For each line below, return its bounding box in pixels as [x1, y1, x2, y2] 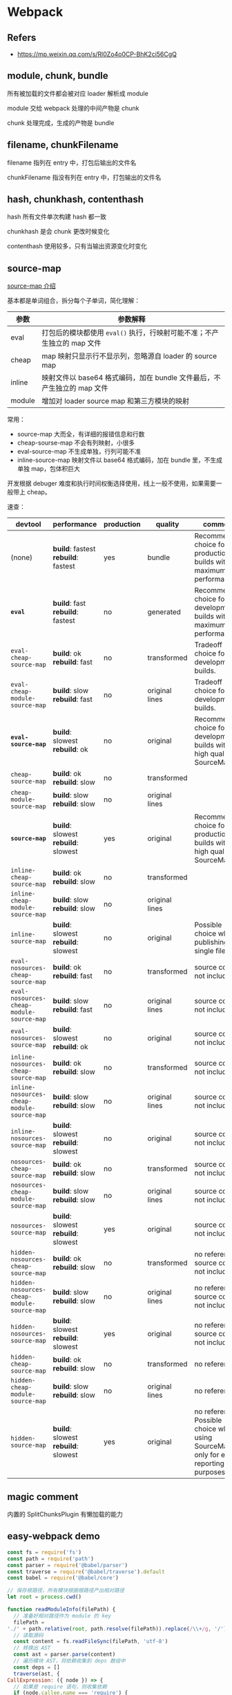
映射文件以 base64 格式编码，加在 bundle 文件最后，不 [41, 373, 221, 382]
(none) [10, 553, 33, 562]
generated [147, 607, 182, 617]
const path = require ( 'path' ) [7, 1555, 95, 1562]
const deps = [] [13, 1664, 60, 1671]
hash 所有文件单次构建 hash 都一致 [7, 212, 107, 221]
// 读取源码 [13, 1631, 43, 1639]
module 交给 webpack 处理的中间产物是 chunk [7, 104, 139, 112]
